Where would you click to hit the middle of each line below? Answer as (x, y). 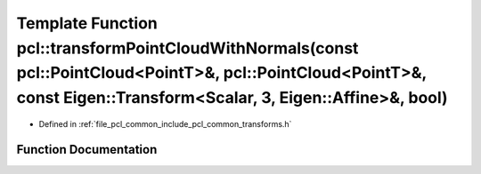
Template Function (87, 23)
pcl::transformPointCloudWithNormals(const (188, 48)
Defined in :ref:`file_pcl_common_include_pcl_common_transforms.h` (165, 123)
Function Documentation (87, 150)
